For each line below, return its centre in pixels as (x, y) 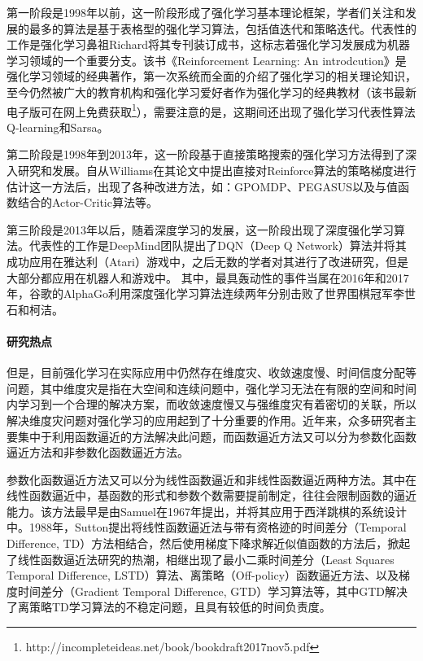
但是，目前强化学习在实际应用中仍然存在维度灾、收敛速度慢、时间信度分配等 (211, 372)
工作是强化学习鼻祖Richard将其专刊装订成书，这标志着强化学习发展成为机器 (209, 44)
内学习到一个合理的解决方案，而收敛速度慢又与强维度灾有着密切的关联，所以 (211, 404)
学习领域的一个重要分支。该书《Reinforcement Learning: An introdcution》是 (207, 60)
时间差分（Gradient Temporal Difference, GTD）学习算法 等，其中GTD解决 (212, 591)
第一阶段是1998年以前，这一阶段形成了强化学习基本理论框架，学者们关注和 (206, 12)
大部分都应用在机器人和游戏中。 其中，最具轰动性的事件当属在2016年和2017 (208, 277)
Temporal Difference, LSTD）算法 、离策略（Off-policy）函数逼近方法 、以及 (203, 575)
